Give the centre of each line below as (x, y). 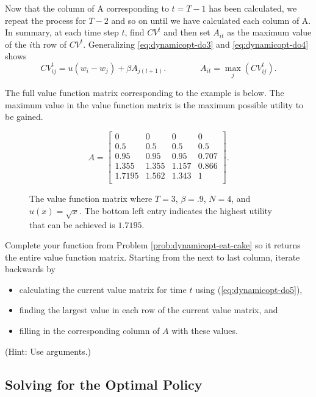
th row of (49, 44)
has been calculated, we (253, 8)
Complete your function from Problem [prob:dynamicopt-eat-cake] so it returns (153, 245)
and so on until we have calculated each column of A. (211, 20)
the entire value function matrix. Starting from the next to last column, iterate (153, 257)
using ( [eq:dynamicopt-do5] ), (249, 289)
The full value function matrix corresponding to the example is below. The (145, 93)
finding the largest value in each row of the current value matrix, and (149, 310)
